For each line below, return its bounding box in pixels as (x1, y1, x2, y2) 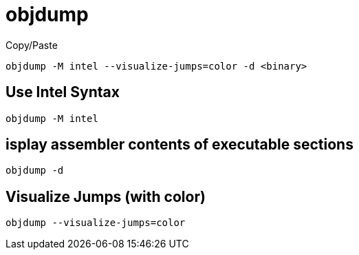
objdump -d (6, 165, 64, 176)
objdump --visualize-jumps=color (6, 217, 186, 229)
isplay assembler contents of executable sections (6, 136, 353, 154)
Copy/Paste (6, 39, 58, 51)
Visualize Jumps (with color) (6, 187, 206, 205)
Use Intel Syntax (6, 83, 120, 101)
